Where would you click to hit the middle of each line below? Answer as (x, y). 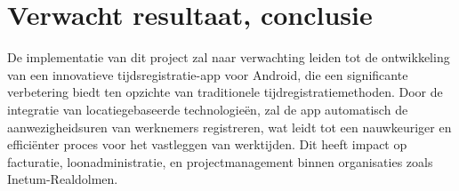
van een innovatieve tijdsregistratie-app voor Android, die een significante (208, 74)
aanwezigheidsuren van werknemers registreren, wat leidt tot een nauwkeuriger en (229, 127)
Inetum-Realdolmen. (63, 179)
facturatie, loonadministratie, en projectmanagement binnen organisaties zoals (220, 161)
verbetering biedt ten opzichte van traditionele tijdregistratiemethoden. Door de (225, 92)
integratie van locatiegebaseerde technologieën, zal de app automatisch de (208, 109)
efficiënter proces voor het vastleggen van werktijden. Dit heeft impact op (207, 144)
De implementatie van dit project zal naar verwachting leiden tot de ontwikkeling (229, 57)
